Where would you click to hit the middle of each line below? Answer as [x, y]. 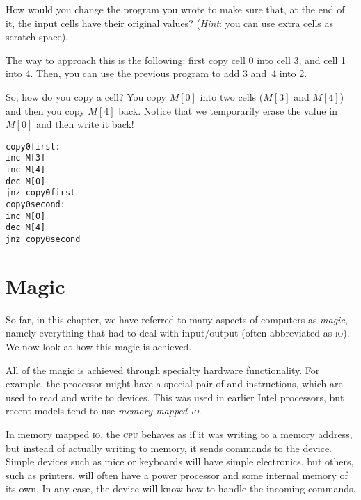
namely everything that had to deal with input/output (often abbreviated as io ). [178, 333]
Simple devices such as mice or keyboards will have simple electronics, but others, [180, 461]
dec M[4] [26, 228]
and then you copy [45, 110]
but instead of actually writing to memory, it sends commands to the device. [169, 447]
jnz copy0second [43, 239]
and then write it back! [85, 124]
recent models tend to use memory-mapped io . [104, 411]
